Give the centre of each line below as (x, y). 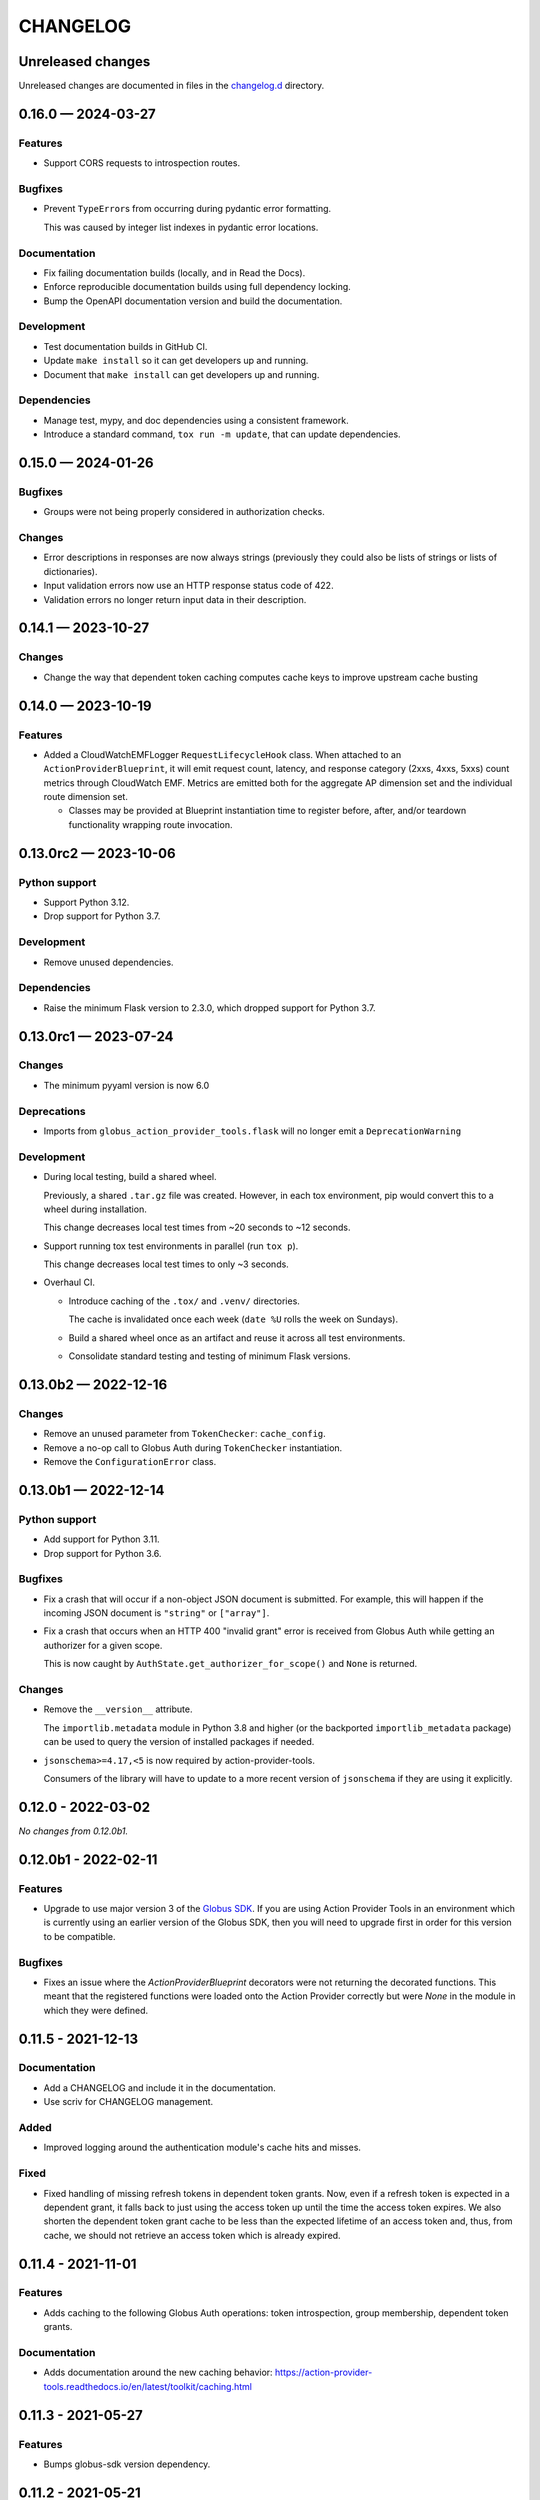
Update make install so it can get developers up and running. (176, 361)
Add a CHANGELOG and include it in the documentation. (160, 2087)
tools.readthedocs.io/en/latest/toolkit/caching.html (147, 2386)
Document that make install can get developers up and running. (181, 374)
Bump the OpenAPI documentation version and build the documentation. (193, 301)
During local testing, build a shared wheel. (130, 1177)
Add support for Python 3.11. (101, 1539)
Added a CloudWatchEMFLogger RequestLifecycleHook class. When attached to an (222, 754)
